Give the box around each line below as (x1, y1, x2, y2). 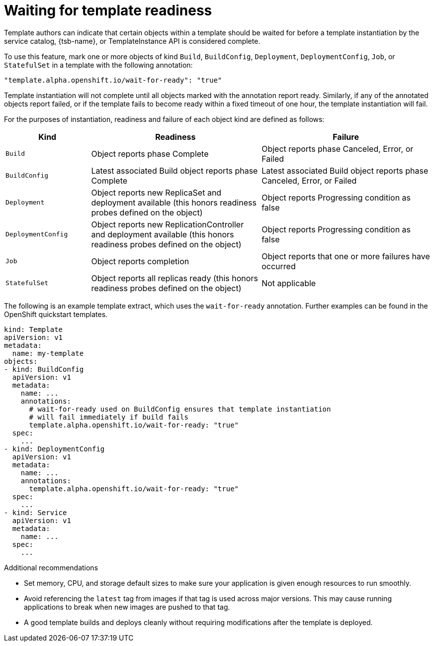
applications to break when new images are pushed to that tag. (24, 602, 230, 611)
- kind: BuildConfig (4, 365, 84, 373)
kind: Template (4, 325, 63, 333)
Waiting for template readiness (4, 2, 212, 19)
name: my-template (12, 349, 84, 357)
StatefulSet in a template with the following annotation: (4, 60, 193, 69)
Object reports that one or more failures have (261, 251, 430, 261)
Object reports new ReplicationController (91, 219, 244, 229)
